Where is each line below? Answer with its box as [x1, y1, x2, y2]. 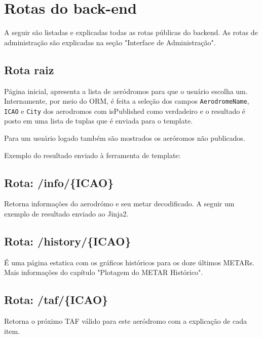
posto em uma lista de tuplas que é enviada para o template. [4, 115, 193, 126]
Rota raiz [4, 62, 54, 77]
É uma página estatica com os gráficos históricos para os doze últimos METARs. [4, 257, 254, 267]
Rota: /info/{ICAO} [4, 174, 114, 190]
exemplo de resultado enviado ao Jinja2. [4, 208, 129, 219]
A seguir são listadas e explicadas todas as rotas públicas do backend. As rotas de [4, 27, 258, 38]
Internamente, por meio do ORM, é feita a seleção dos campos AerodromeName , [4, 96, 249, 106]
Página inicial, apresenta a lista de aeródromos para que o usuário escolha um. [4, 85, 248, 96]
